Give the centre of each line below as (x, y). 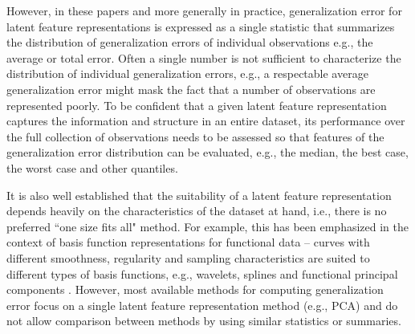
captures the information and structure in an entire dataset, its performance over (206, 121)
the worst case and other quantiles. (92, 167)
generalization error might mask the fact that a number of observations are (191, 89)
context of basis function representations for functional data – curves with (188, 242)
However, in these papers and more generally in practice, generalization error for (204, 10)
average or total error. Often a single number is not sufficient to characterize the (204, 57)
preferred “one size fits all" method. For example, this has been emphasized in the (208, 226)
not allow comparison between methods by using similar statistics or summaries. (204, 321)
